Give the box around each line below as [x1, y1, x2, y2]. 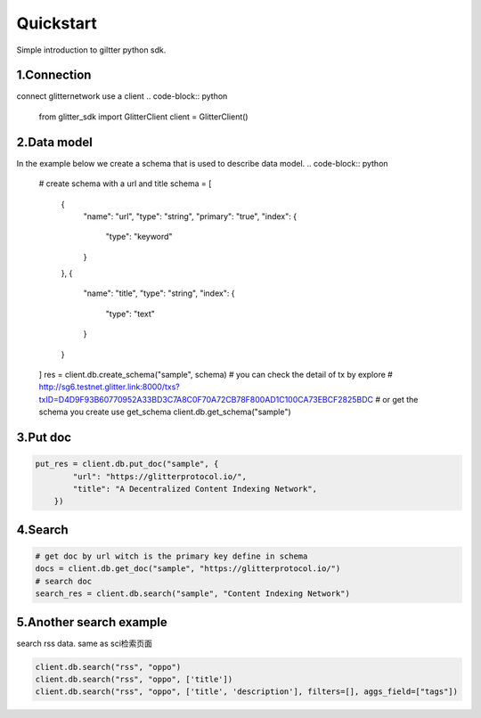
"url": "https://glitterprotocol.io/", [72, 471, 247, 481]
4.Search [16, 522, 69, 537]
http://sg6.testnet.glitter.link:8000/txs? [38, 381, 180, 392]
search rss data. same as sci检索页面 [16, 638, 153, 649]
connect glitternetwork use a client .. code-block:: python [16, 91, 228, 102]
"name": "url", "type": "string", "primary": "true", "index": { [83, 210, 298, 222]
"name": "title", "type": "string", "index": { [83, 288, 235, 298]
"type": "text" [105, 308, 156, 319]
